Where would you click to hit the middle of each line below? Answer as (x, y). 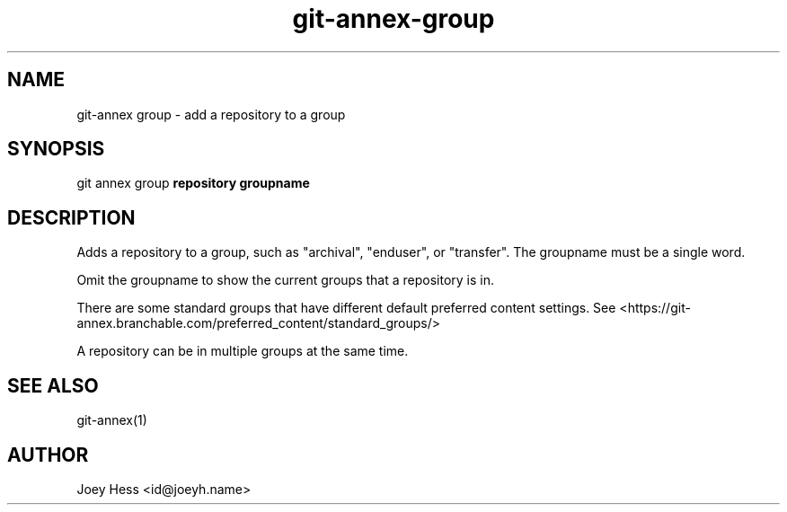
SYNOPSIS (56, 149)
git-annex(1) (112, 420)
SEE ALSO (53, 385)
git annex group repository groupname (193, 183)
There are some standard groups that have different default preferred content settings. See (346, 308)
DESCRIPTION (71, 217)
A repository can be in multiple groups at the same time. (243, 351)
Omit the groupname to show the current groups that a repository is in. (286, 280)
